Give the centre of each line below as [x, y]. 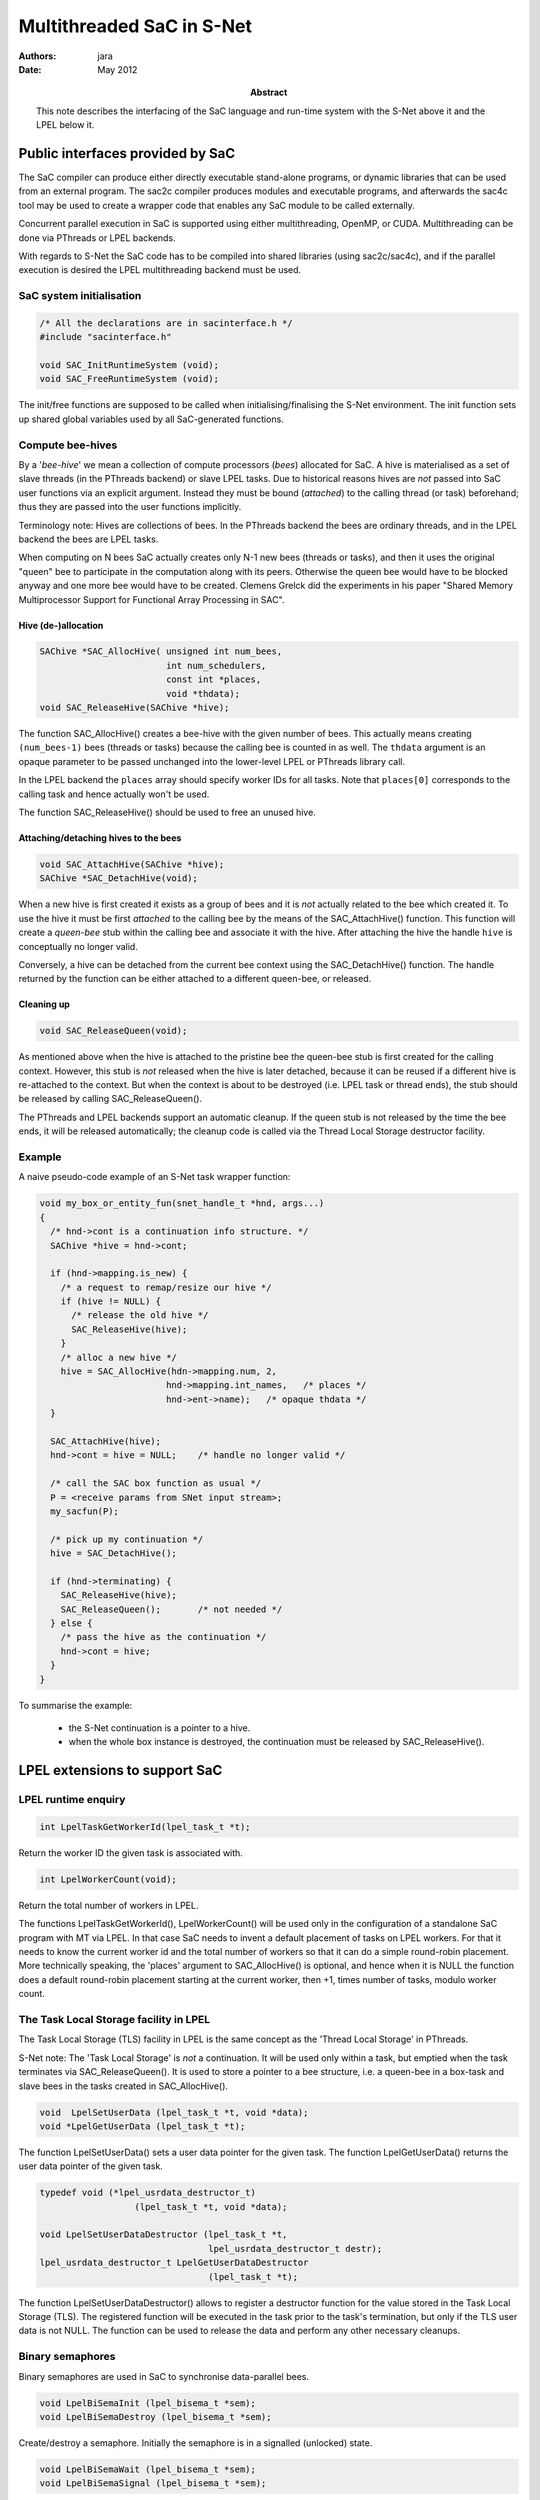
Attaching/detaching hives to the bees [100, 837]
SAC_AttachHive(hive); [106, 1441]
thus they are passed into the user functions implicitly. [130, 507]
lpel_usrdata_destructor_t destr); [295, 2248]
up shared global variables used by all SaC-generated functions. [151, 419]
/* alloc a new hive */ [118, 1357]
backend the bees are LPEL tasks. [88, 539]
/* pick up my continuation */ [127, 1539]
